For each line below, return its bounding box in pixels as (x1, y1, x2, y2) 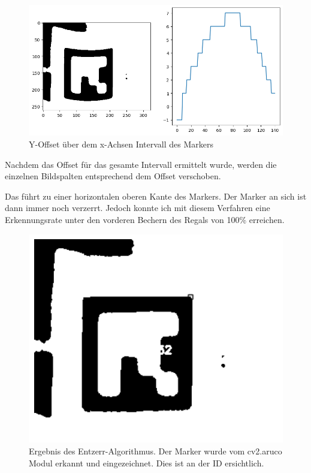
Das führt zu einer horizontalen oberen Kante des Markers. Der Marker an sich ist (5, 189, 307, 202)
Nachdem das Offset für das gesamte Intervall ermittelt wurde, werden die (5, 158, 277, 170)
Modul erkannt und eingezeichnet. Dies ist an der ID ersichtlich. (29, 456, 264, 469)
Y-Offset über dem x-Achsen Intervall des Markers (29, 137, 214, 150)
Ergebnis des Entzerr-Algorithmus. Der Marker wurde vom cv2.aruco (29, 445, 282, 457)
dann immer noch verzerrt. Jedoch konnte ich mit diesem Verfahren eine (5, 201, 270, 214)
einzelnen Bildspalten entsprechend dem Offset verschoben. (5, 170, 221, 182)
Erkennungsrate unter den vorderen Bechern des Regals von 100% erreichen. (5, 213, 285, 225)
